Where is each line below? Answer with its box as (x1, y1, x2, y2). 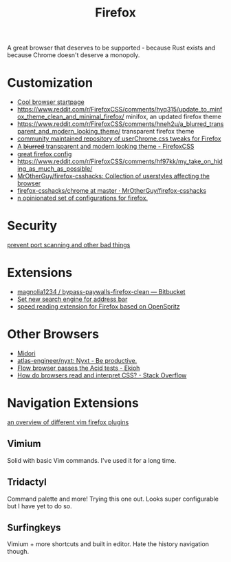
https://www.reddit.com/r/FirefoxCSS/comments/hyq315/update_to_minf (16, 105, 223, 114)
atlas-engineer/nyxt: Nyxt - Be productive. (16, 356, 137, 364)
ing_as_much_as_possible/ (16, 165, 93, 173)
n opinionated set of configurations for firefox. (16, 194, 148, 202)
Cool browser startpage (16, 98, 85, 106)
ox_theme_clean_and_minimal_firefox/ (16, 112, 125, 121)
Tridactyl (7, 477, 47, 488)
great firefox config (16, 150, 72, 158)
